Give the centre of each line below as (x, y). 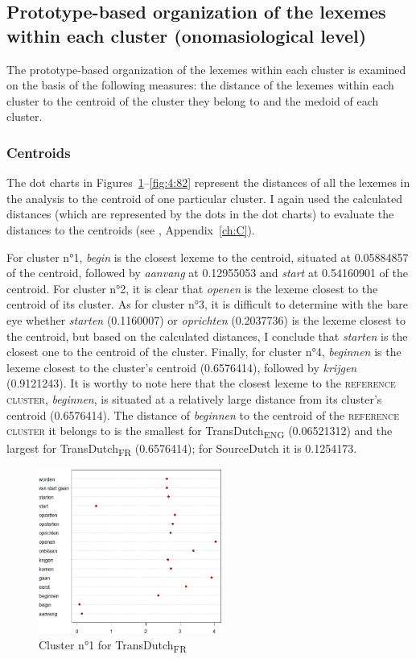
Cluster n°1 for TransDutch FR (113, 645)
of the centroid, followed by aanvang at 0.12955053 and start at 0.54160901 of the (207, 273)
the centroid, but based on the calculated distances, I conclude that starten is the (207, 336)
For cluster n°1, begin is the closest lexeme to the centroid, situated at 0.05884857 (208, 257)
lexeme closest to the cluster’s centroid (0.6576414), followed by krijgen (182, 367)
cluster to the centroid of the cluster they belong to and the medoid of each (193, 100)
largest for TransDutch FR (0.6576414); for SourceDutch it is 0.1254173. (182, 450)
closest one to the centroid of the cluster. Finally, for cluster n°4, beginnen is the (204, 352)
